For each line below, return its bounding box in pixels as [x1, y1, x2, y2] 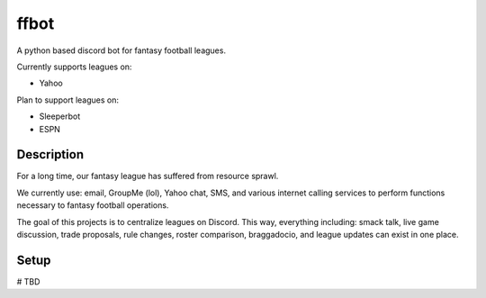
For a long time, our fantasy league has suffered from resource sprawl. [16, 171, 279, 182]
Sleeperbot [39, 111, 81, 122]
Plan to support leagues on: [16, 95, 119, 105]
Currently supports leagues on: [16, 61, 132, 72]
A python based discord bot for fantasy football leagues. [16, 45, 227, 56]
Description [16, 147, 85, 162]
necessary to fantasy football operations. [16, 200, 169, 211]
